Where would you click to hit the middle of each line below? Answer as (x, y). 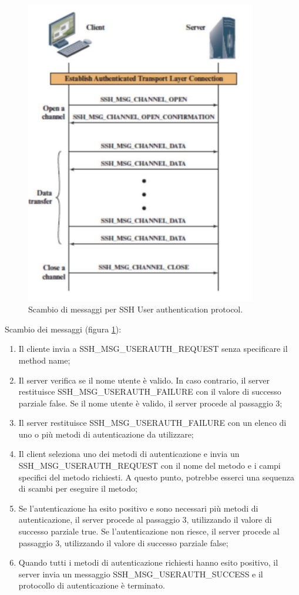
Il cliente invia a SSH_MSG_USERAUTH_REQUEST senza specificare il (153, 349)
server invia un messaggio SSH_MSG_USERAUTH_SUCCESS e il (141, 574)
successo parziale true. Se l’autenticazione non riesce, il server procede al (149, 531)
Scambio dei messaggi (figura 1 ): (63, 329)
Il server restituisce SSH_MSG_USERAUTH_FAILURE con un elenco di (152, 423)
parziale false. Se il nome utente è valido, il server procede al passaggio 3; (150, 403)
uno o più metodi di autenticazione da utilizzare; (106, 434)
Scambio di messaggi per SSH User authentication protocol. (136, 309)
